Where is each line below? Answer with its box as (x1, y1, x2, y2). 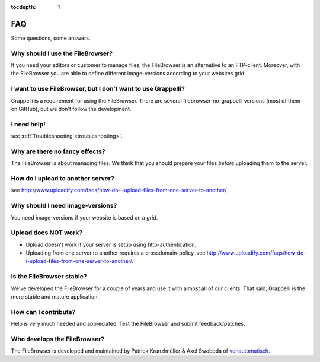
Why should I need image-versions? (11, 202, 117, 210)
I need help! (11, 120, 46, 128)
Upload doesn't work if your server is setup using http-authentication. (25, 241, 197, 248)
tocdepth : (11, 4, 36, 10)
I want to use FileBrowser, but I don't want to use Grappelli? (11, 85, 185, 93)
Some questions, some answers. (11, 34, 91, 42)
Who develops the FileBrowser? (11, 335, 105, 343)
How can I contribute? (11, 307, 76, 316)
